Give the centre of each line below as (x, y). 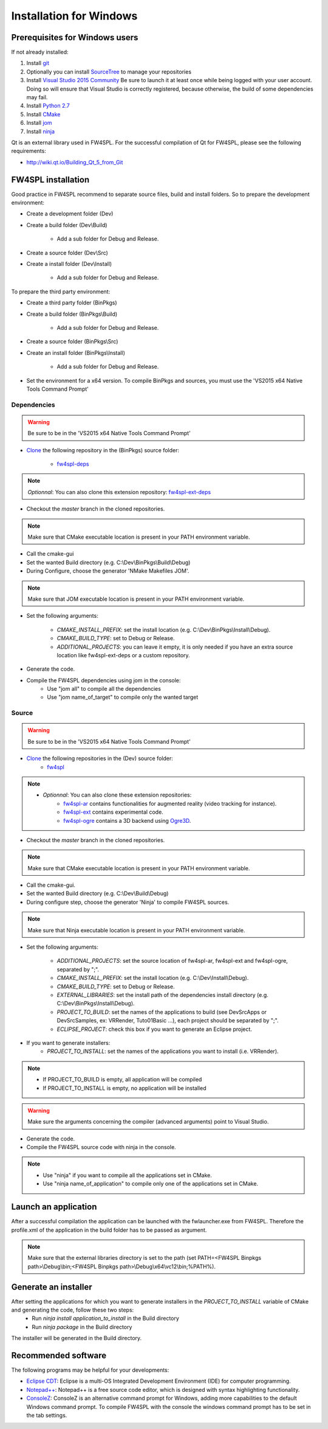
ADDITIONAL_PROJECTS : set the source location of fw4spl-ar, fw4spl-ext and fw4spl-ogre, (172, 961)
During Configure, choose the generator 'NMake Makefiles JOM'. (108, 571)
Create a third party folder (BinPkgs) (72, 303)
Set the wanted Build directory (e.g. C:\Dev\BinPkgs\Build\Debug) (108, 562)
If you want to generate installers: (68, 1043)
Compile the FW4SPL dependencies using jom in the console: (104, 680)
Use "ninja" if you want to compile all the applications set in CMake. (128, 1175)
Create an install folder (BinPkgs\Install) (76, 352)
